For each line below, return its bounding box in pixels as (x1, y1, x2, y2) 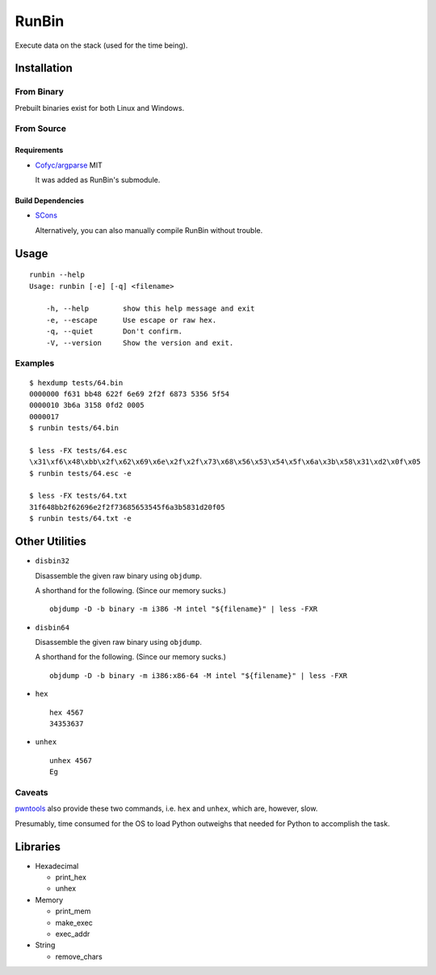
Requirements (15, 146, 64, 155)
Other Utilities (15, 535, 86, 549)
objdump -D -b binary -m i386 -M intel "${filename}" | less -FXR (49, 604, 318, 614)
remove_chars (55, 952, 103, 961)
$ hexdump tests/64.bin (29, 378, 124, 388)
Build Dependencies (15, 196, 85, 206)
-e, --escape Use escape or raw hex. (45, 316, 217, 324)
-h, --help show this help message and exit (45, 304, 255, 313)
